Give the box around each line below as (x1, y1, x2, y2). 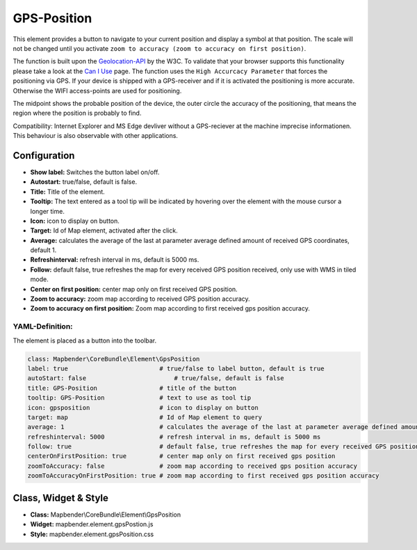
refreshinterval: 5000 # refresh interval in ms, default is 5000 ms (27, 432, 321, 441)
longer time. (30, 207, 65, 215)
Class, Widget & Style (13, 492, 109, 504)
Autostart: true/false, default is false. (30, 178, 138, 186)
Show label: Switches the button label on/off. (30, 168, 160, 176)
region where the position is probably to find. (13, 109, 142, 118)
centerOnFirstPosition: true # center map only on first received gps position (27, 453, 336, 460)
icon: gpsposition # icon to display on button (27, 404, 259, 411)
